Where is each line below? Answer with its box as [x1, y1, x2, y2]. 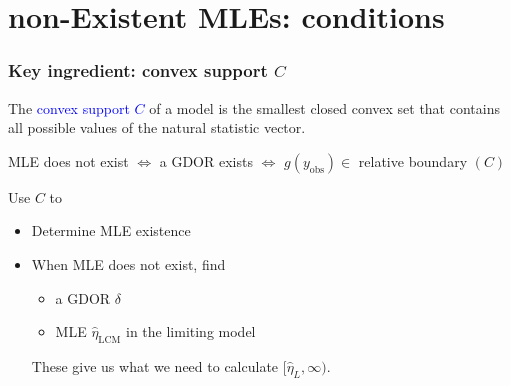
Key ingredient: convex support [8, 58, 268, 83]
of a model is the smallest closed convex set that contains [149, 97, 500, 118]
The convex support [8, 97, 130, 118]
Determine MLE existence [31, 220, 191, 241]
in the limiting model [125, 321, 256, 342]
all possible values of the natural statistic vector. [8, 117, 306, 138]
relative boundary [358, 150, 468, 171]
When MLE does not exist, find [31, 253, 226, 274]
